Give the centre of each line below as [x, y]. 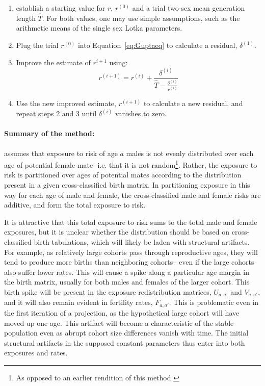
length [26, 18]
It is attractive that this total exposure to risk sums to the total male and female [131, 222]
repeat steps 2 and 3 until [56, 113]
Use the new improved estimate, [66, 103]
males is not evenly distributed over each [190, 153]
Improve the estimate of [53, 62]
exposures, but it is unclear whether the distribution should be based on [117, 232]
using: [118, 62]
